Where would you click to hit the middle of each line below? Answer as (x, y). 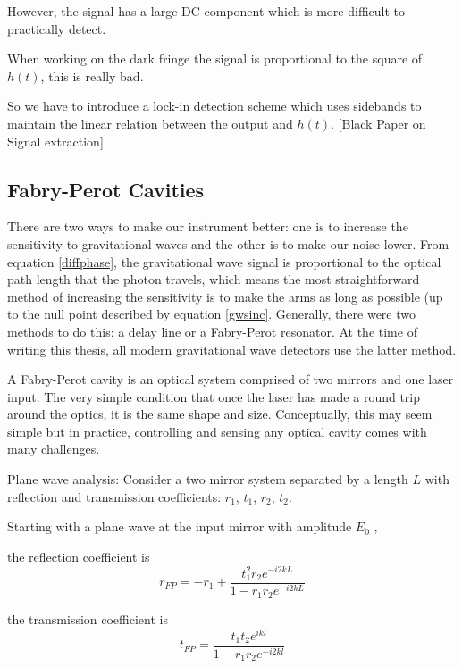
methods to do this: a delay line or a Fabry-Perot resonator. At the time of (212, 331)
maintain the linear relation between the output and (150, 123)
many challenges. (54, 449)
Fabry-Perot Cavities (106, 189)
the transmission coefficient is (88, 618)
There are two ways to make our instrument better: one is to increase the (208, 226)
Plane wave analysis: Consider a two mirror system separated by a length (208, 479)
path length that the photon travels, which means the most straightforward (214, 279)
